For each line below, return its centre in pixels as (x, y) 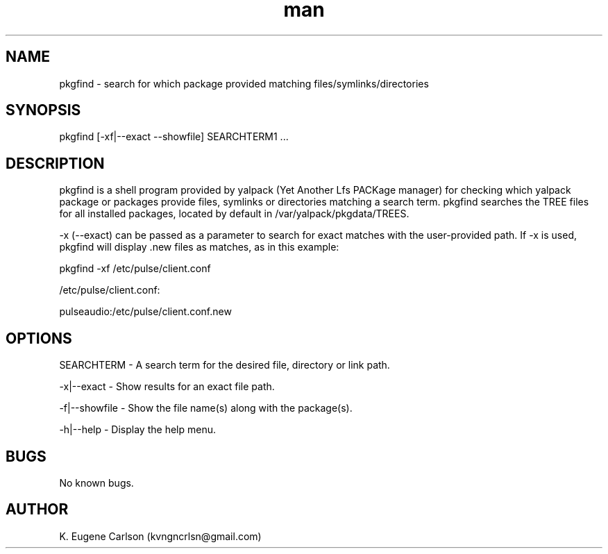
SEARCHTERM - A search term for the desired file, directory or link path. (225, 365)
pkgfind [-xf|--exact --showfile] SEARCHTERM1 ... (174, 137)
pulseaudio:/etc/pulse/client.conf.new (145, 312)
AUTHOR (37, 510)
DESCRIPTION (55, 163)
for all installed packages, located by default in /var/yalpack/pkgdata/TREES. (234, 214)
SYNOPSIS (43, 110)
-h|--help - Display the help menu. (137, 430)
